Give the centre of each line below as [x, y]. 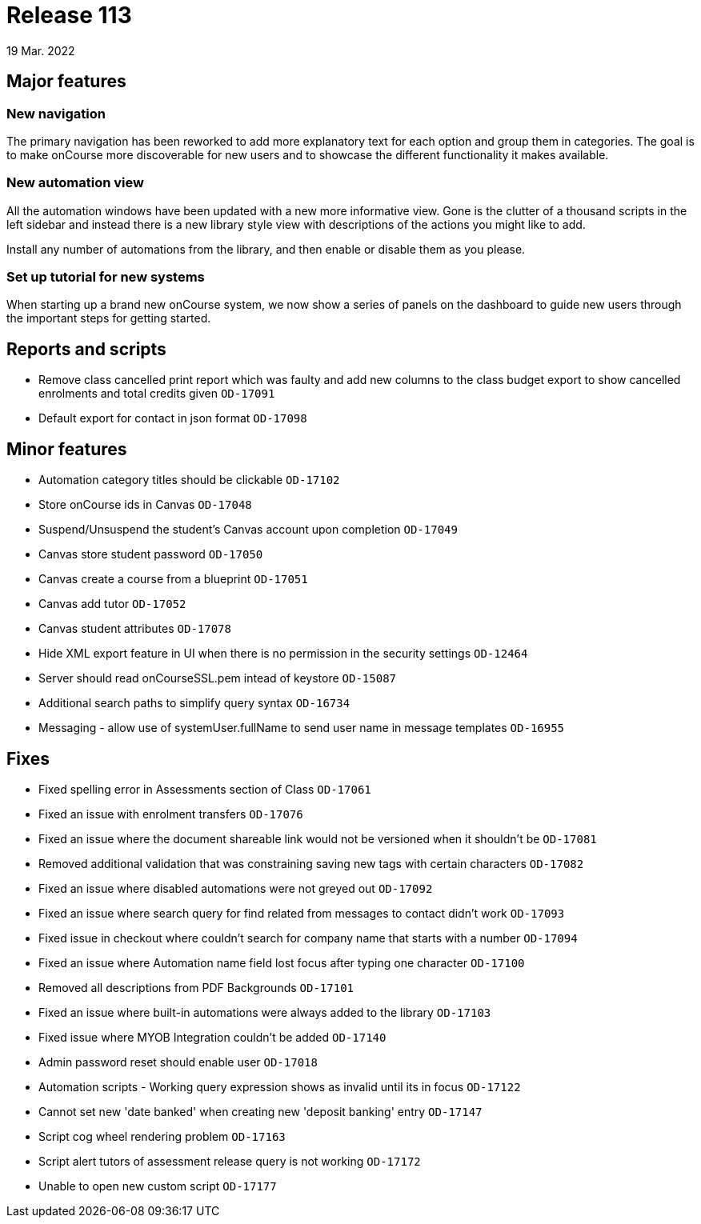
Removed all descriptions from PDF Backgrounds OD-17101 [196, 988]
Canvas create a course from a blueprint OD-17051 [173, 579]
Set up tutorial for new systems [106, 277]
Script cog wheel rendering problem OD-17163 [162, 1136]
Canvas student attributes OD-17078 [135, 629]
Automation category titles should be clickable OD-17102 [189, 480]
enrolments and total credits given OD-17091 [157, 394]
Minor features [67, 449]
